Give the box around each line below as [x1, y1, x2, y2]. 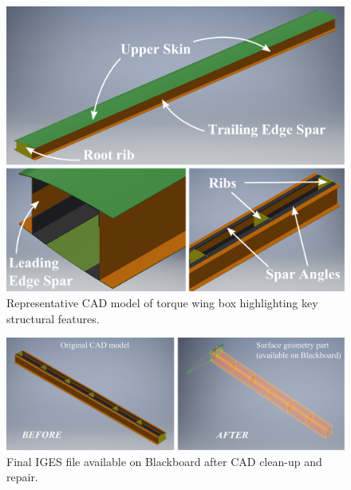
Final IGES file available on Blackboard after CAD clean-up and [6, 452, 322, 469]
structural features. [6, 310, 100, 326]
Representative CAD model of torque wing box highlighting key [6, 294, 318, 310]
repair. [6, 468, 38, 485]
